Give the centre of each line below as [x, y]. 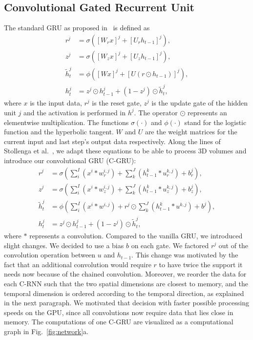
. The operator [156, 112]
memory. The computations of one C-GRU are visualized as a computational [119, 322]
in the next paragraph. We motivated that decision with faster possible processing [126, 303]
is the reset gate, [117, 103]
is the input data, [56, 103]
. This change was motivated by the [185, 255]
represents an [207, 112]
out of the [233, 245]
